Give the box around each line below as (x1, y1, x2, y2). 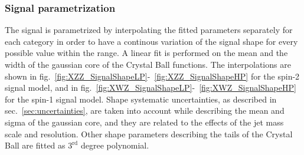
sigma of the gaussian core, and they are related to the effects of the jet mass (5, 116, 284, 128)
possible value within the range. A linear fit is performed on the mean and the (5, 47, 288, 59)
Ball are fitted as (5, 139, 66, 151)
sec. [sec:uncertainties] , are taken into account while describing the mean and (5, 104, 285, 117)
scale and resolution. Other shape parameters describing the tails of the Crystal (5, 127, 293, 140)
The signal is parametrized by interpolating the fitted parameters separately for (5, 24, 293, 36)
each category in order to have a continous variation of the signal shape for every (5, 35, 298, 47)
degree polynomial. (80, 139, 149, 151)
